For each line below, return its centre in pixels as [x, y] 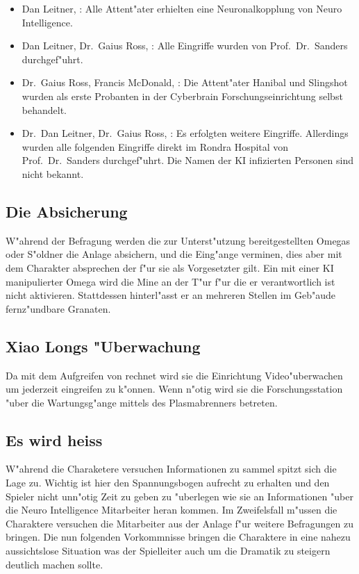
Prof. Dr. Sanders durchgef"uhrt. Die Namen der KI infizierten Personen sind [187, 160]
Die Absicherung [67, 211]
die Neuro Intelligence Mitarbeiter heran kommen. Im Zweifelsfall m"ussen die [172, 510]
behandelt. [44, 109]
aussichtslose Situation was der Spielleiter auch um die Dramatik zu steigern [168, 551]
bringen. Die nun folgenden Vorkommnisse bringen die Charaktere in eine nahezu [178, 537]
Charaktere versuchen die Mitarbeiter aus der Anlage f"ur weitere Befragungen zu [179, 523]
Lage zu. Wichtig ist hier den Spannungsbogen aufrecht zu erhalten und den [168, 483]
